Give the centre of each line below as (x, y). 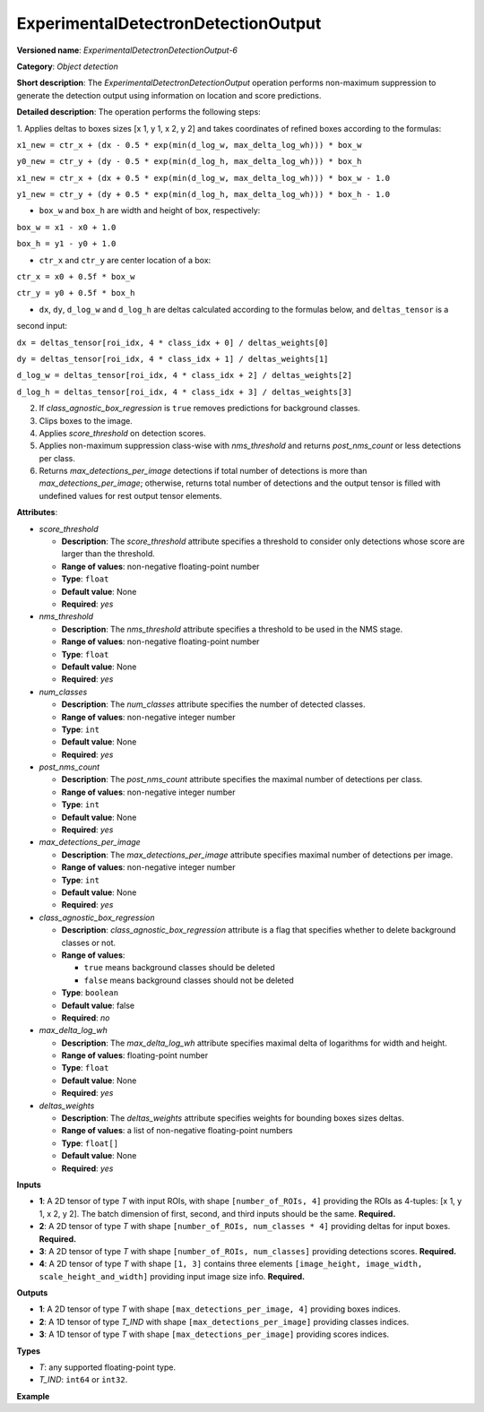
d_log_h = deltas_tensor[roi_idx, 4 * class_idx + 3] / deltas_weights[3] (185, 392)
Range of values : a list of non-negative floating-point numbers (177, 1131)
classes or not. (89, 943)
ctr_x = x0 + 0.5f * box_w (76, 277)
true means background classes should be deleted (179, 968)
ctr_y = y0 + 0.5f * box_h (76, 293)
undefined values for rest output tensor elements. (130, 495)
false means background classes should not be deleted (189, 980)
